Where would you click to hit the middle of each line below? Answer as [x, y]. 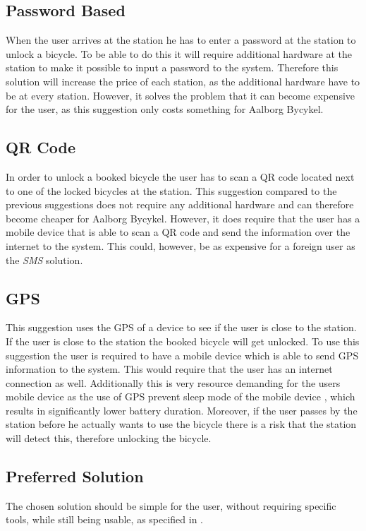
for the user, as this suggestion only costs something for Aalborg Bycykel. [165, 109]
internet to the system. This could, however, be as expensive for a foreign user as [181, 245]
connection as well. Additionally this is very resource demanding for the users [173, 382]
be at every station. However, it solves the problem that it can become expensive [181, 95]
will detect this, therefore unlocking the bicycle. [109, 438]
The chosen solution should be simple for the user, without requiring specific [171, 505]
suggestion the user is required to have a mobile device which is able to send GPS [182, 355]
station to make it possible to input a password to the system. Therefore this [172, 67]
